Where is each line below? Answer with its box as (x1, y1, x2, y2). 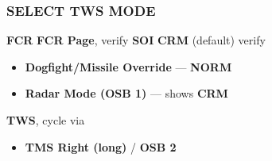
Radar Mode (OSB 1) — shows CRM (25, 85, 228, 102)
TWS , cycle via (6, 112, 85, 128)
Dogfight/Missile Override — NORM (25, 58, 232, 75)
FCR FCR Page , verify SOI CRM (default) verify (6, 32, 266, 48)
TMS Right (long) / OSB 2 (25, 138, 177, 155)
